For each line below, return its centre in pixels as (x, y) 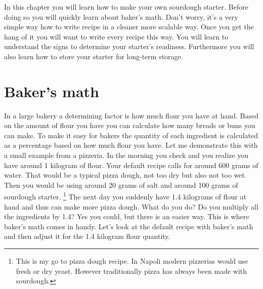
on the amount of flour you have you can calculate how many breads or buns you (130, 125)
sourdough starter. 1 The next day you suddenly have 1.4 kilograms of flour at (125, 196)
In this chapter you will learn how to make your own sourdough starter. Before (126, 7)
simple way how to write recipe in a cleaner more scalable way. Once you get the (129, 27)
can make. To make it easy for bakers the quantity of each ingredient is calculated (131, 135)
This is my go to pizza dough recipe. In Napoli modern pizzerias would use (132, 261)
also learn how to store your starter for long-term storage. (94, 56)
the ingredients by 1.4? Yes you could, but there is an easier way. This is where (127, 216)
